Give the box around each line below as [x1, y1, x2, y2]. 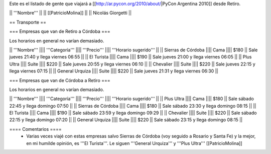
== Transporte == [9, 19, 47, 25]
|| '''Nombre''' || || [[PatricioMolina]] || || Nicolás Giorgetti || [9, 10, 132, 16]
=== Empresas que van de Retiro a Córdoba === [9, 28, 110, 35]
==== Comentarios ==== [9, 126, 62, 132]
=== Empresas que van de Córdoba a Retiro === [9, 77, 110, 83]
